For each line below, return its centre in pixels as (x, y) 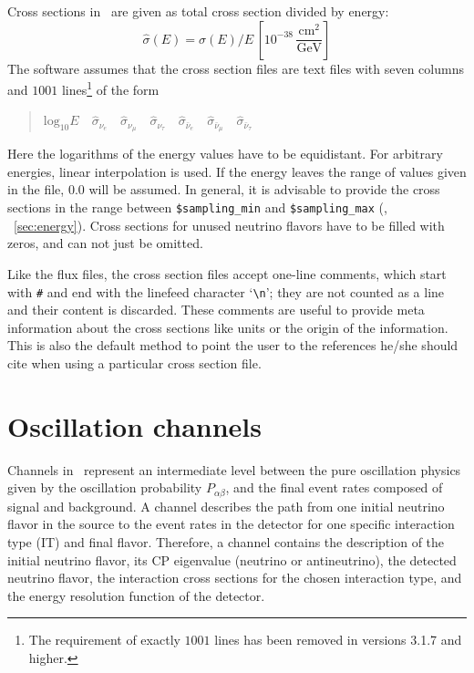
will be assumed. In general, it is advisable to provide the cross (264, 189)
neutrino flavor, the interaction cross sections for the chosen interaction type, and (235, 578)
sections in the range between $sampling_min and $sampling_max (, (197, 207)
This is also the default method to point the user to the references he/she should (233, 345)
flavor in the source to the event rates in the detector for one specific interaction (231, 524)
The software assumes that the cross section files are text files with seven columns (236, 68)
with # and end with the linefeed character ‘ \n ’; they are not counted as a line (226, 291)
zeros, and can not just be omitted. (105, 243)
